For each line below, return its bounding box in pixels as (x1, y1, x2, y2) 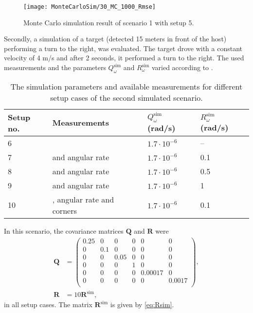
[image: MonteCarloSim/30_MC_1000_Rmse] (23, 3, 156, 10)
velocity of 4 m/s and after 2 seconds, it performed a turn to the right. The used (4, 53, 244, 63)
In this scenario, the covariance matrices (4, 225, 124, 236)
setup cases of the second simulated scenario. (50, 92, 203, 103)
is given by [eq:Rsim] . (110, 299, 174, 310)
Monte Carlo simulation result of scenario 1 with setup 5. (23, 17, 194, 27)
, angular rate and (52, 193, 114, 205)
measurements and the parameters (4, 62, 106, 73)
